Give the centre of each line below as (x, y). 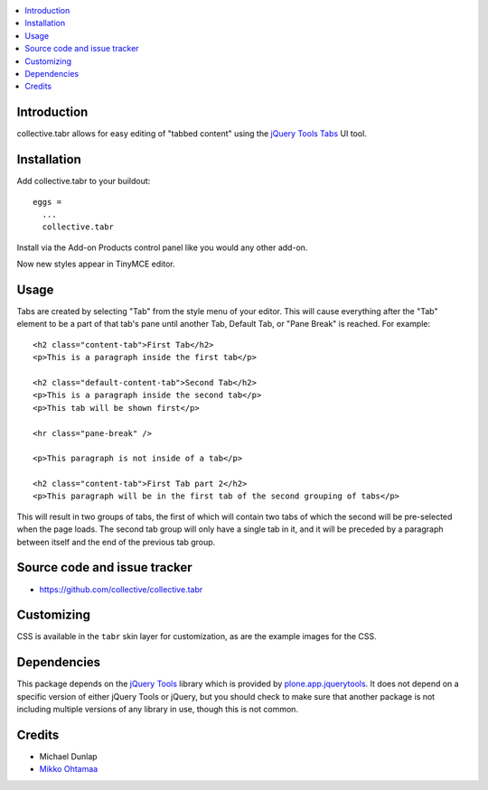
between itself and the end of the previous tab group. (116, 542)
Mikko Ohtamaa (69, 769)
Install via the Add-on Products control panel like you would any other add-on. (162, 247)
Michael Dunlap (69, 757)
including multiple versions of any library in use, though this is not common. (157, 710)
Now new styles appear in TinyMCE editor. (96, 264)
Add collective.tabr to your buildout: (84, 181)
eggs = (47, 202)
